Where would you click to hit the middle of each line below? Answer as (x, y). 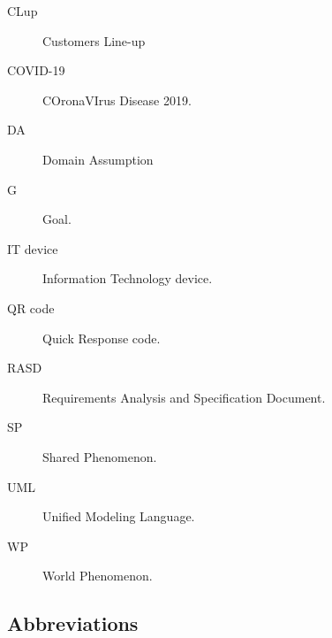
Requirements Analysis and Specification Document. (184, 397)
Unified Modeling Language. (119, 516)
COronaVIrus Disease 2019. (117, 100)
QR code (31, 307)
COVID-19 (36, 70)
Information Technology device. (128, 278)
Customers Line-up (94, 40)
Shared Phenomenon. (100, 456)
